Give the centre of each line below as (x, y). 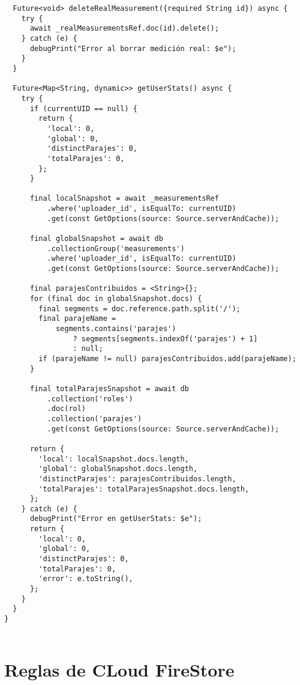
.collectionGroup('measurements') (116, 248)
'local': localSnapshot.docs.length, (114, 459)
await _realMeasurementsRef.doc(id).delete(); (124, 29)
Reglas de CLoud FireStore (119, 669)
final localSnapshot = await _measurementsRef (124, 199)
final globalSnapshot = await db (96, 239)
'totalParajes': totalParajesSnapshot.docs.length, (144, 489)
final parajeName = (77, 319)
